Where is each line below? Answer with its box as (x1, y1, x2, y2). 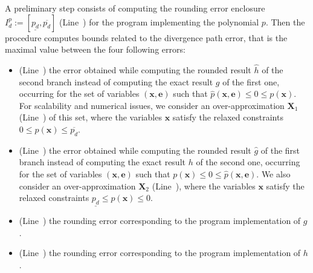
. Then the (265, 15, 305, 28)
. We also (256, 167, 291, 180)
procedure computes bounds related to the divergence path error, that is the (5, 31, 288, 44)
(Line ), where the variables (152, 179, 256, 192)
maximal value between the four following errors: (5, 43, 186, 56)
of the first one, (222, 75, 280, 88)
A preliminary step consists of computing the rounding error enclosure (5, 2, 265, 14)
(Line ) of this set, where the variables (19, 111, 162, 123)
